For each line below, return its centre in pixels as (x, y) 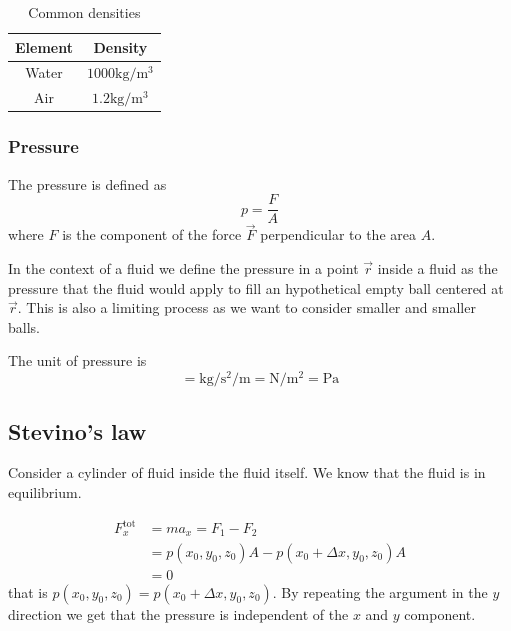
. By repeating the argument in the (380, 591)
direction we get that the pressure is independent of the (178, 613)
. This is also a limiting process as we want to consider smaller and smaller (246, 307)
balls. (24, 326)
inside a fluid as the (437, 268)
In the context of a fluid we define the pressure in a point (183, 268)
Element (44, 46)
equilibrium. (45, 491)
